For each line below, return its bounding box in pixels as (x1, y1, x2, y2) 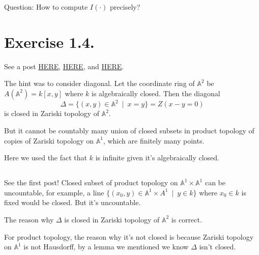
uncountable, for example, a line (4, 187, 104, 197)
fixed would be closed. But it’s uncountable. (4, 197, 141, 208)
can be (205, 177, 225, 188)
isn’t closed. (199, 241, 236, 252)
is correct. (171, 214, 202, 224)
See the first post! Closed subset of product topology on (4, 177, 178, 188)
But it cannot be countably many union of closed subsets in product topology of (4, 125, 254, 135)
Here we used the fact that (4, 152, 88, 163)
